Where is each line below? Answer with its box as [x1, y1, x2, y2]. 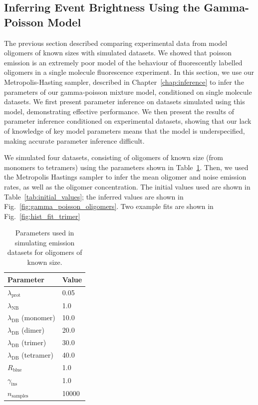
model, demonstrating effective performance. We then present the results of [4, 106, 234, 116]
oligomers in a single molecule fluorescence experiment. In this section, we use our [4, 67, 255, 77]
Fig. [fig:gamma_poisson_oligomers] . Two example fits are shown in [4, 201, 214, 211]
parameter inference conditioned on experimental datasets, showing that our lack [4, 116, 252, 126]
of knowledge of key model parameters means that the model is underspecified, [4, 125, 245, 136]
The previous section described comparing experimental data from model [4, 37, 228, 48]
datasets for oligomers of [7, 247, 82, 257]
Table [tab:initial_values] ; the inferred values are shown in [4, 191, 184, 202]
